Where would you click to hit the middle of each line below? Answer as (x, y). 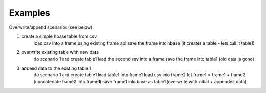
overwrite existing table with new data (60, 52)
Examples (30, 13)
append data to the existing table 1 (56, 68)
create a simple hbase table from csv (59, 36)
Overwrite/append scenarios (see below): (51, 27)
